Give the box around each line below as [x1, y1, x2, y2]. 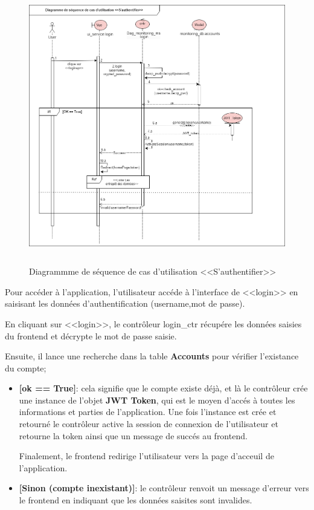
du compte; [5, 361, 46, 374]
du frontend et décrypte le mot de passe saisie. [5, 329, 177, 342]
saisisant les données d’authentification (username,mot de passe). [5, 297, 245, 310]
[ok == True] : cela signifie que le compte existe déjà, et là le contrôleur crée [19, 382, 308, 394]
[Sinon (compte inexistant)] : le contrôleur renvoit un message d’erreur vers [19, 482, 309, 494]
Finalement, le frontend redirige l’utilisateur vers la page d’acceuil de [19, 450, 274, 462]
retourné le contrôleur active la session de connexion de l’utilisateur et [19, 417, 278, 430]
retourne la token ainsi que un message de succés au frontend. [19, 429, 248, 442]
